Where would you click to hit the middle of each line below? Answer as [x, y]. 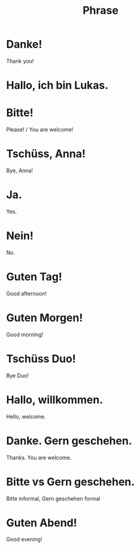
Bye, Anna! [19, 170]
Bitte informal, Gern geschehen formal [53, 498]
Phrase [101, 11]
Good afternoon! [26, 293]
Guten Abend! [42, 523]
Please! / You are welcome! [40, 129]
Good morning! [25, 334]
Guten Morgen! [45, 318]
